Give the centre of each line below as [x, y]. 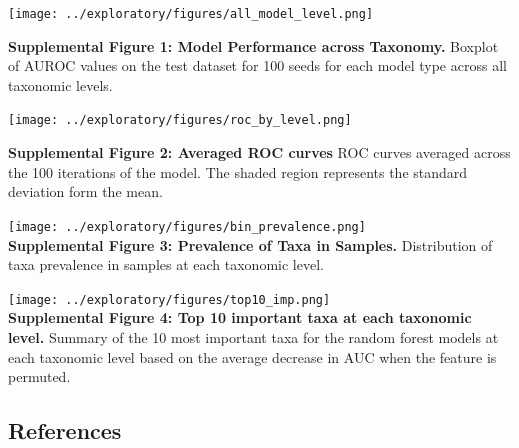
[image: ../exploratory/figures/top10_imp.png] [169, 299]
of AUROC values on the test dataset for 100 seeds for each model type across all [257, 65]
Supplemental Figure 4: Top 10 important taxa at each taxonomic [240, 317]
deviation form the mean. [85, 191]
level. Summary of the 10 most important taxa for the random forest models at [253, 336]
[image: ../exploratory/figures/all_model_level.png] [191, 14]
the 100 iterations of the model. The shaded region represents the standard [238, 171]
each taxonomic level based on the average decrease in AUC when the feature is [252, 356]
